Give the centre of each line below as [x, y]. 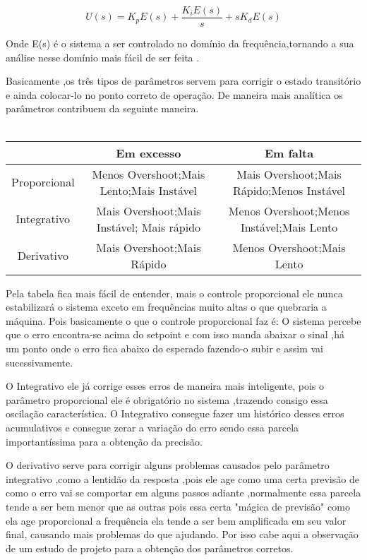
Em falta [289, 153]
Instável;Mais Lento [289, 227]
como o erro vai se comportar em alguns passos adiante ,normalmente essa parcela [183, 493]
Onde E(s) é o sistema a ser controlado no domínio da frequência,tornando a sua [180, 43]
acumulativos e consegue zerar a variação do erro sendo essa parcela [152, 427]
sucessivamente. [40, 362]
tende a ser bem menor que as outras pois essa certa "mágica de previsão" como [178, 506]
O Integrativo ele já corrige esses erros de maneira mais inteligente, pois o [165, 386]
